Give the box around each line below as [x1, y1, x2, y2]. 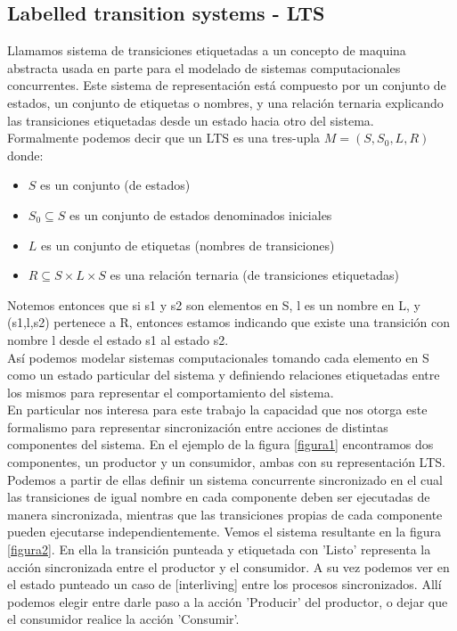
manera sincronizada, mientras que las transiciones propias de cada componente [7, 504, 443, 523]
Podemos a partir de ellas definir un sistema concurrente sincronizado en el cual [7, 470, 443, 488]
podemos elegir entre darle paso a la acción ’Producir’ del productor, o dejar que [7, 592, 448, 611]
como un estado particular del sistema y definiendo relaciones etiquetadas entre [7, 365, 440, 384]
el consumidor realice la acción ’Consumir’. [7, 610, 240, 628]
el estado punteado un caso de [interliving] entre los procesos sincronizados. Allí [7, 575, 442, 594]
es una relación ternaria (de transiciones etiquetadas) [110, 266, 400, 284]
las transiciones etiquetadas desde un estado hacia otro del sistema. [7, 111, 374, 129]
